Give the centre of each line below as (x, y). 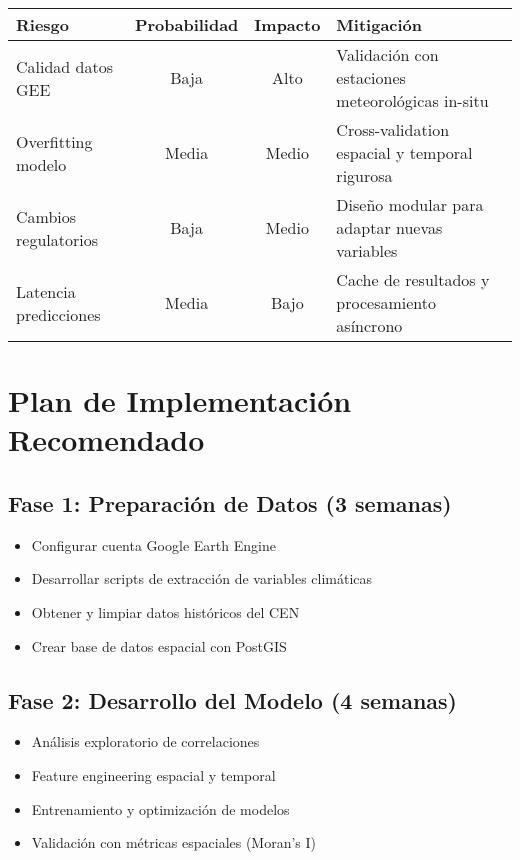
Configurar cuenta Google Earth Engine (153, 544)
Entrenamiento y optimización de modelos (160, 808)
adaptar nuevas (389, 227)
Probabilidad (186, 24)
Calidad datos (64, 66)
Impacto (287, 24)
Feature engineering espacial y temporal (153, 774)
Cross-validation (393, 129)
